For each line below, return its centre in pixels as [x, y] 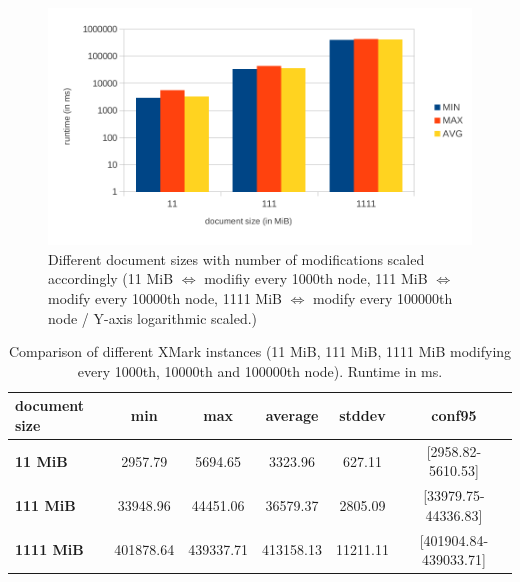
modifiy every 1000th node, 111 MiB [316, 278]
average [292, 415]
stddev [362, 415]
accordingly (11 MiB [111, 278]
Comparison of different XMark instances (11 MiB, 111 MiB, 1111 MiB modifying [260, 351]
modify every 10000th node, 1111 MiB [165, 297]
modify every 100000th [383, 297]
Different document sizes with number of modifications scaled [236, 258]
